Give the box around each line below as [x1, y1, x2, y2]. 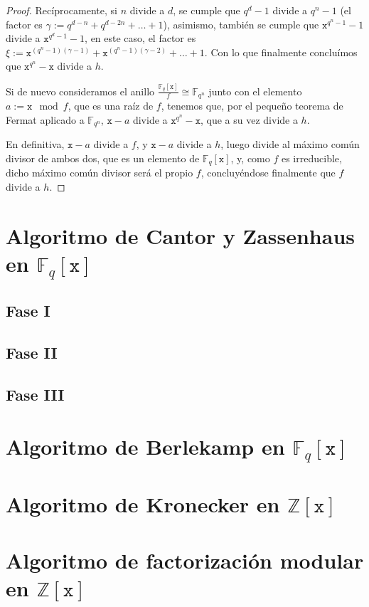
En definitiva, [6, 137, 65, 152]
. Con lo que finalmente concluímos [204, 44, 358, 59]
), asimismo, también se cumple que [163, 16, 319, 31]
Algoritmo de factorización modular [6, 545, 364, 574]
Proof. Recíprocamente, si [6, 3, 117, 17]
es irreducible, [281, 150, 342, 165]
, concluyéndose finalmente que [200, 165, 336, 180]
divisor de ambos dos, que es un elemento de [6, 150, 200, 165]
